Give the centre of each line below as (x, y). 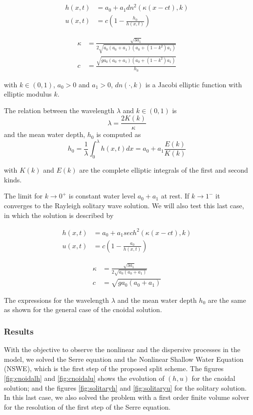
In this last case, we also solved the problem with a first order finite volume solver (127, 397)
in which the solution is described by (59, 215)
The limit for (23, 196)
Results (19, 331)
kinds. (13, 179)
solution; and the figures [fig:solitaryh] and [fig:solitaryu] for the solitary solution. (126, 387)
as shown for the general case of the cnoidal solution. (83, 309)
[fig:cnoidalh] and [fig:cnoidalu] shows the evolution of (84, 378)
